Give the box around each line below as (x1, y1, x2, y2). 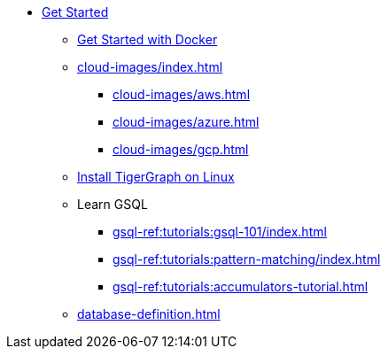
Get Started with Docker (77, 32, 218, 47)
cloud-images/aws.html (113, 87, 251, 102)
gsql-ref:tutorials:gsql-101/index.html (113, 224, 327, 239)
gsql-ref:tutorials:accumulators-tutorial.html (113, 279, 369, 294)
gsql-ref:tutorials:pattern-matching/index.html (113, 252, 381, 267)
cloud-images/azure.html (113, 114, 260, 129)
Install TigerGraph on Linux (77, 169, 235, 184)
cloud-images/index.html (77, 59, 223, 74)
